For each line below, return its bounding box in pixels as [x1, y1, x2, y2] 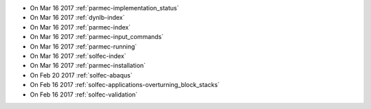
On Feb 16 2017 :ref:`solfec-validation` [30, 90, 138, 99]
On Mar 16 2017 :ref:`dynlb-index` [30, 14, 125, 22]
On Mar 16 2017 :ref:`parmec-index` [30, 23, 131, 31]
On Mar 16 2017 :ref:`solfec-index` [30, 51, 126, 60]
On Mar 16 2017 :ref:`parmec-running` [30, 42, 137, 51]
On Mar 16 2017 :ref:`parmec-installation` [30, 62, 146, 70]
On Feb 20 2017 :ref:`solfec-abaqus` [30, 71, 133, 79]
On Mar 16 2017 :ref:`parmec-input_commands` [30, 33, 164, 41]
